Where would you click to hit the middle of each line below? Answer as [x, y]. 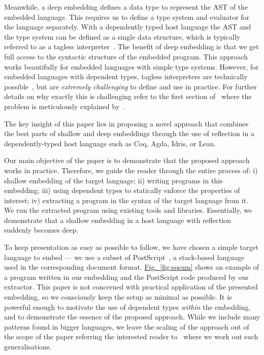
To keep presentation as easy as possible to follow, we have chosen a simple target [131, 247]
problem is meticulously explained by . [65, 106]
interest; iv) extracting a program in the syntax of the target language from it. [126, 200]
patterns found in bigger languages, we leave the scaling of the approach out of [127, 326]
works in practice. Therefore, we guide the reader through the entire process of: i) [131, 170]
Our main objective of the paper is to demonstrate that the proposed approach [127, 160]
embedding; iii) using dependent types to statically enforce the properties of [122, 190]
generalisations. [28, 346]
